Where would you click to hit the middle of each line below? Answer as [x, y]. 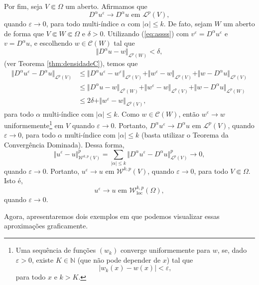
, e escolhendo [51, 43]
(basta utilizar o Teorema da [185, 135]
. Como [128, 113]
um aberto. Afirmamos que [106, 6]
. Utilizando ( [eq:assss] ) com [146, 33]
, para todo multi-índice [82, 24]
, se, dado [232, 250]
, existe [43, 259]
